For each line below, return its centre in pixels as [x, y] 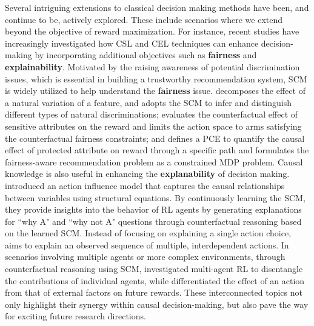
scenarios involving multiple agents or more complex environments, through [145, 257]
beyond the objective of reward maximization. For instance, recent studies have [152, 31]
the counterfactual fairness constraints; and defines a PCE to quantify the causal [155, 138]
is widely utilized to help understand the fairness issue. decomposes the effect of [155, 91]
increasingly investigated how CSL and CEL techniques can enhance [132, 43]
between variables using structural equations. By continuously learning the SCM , [155, 197]
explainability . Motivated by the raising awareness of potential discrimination [152, 66]
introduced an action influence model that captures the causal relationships [145, 185]
